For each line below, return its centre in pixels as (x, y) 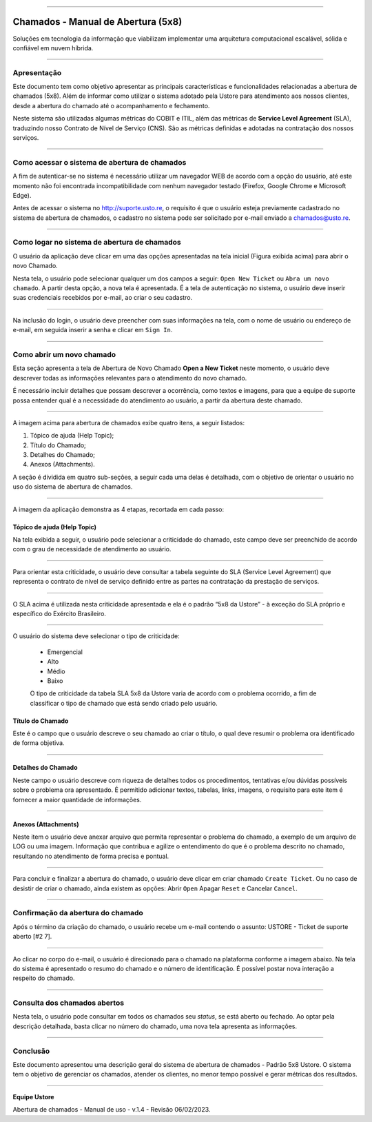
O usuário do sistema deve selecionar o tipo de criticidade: (96, 636)
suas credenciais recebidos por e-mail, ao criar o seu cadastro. (103, 298)
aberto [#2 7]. (32, 937)
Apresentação (37, 72)
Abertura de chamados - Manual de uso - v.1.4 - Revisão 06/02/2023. (112, 1110)
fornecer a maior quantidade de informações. (77, 799)
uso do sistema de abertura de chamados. (73, 487)
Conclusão (31, 1051)
